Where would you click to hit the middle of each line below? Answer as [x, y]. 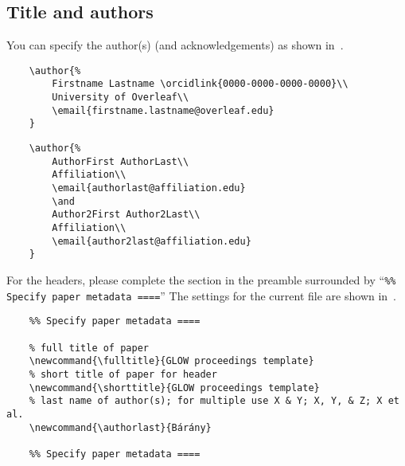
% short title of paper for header [123, 374]
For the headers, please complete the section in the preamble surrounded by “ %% [201, 279]
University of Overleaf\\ [121, 98]
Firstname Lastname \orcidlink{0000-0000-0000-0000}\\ [200, 84]
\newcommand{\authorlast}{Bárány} [120, 427]
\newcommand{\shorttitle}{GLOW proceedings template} [174, 388]
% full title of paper [89, 348]
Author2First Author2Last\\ [126, 215]
